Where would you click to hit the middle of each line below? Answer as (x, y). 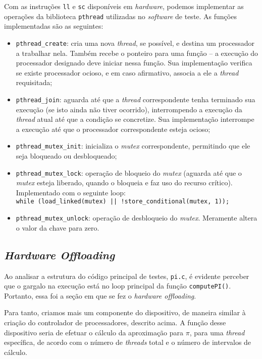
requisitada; (34, 82)
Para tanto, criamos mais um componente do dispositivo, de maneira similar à (125, 312)
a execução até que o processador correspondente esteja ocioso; (113, 129)
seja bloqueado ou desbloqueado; (66, 156)
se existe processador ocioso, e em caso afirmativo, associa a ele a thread (127, 72)
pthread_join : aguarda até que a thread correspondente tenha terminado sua (136, 99)
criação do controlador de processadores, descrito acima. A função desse (115, 322)
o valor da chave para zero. (58, 227)
